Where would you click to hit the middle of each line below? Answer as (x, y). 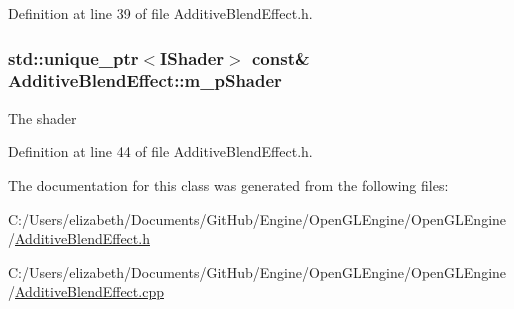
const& (281, 57)
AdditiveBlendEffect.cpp (89, 291)
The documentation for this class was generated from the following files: (228, 184)
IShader (192, 57)
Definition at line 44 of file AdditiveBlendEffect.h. (160, 151)
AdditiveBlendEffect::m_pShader (145, 80)
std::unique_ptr (73, 57)
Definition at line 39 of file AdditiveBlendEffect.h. (160, 13)
